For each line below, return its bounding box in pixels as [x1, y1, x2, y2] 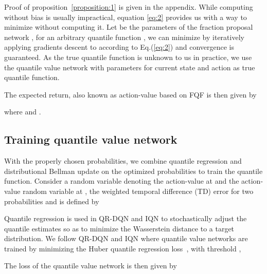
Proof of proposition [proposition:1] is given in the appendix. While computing [4, 2, 253, 12]
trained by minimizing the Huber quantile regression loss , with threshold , [4, 243, 241, 253]
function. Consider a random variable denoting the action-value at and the [4, 175, 239, 186]
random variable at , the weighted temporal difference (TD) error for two [23, 185, 254, 196]
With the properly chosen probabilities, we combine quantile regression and [4, 155, 242, 166]
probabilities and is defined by [4, 195, 99, 206]
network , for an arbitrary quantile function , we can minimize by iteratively [4, 31, 244, 42]
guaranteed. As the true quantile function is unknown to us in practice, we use [4, 51, 252, 62]
